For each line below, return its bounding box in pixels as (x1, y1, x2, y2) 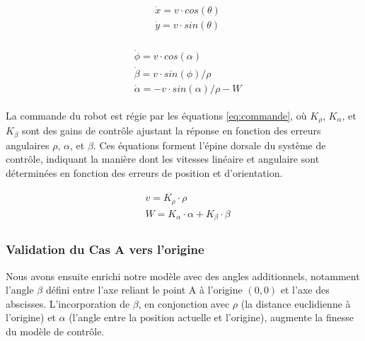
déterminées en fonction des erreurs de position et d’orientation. (6, 165, 283, 180)
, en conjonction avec (138, 296, 230, 311)
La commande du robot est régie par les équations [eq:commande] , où (6, 108, 307, 122)
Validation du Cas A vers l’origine (6, 241, 204, 258)
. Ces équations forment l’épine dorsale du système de (93, 137, 326, 152)
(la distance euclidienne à (241, 296, 351, 311)
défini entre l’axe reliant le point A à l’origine (45, 282, 243, 297)
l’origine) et (6, 310, 56, 325)
